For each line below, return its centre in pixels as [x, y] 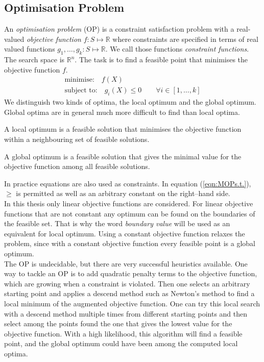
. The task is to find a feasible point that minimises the [161, 59]
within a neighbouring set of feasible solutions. [77, 139]
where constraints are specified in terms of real [185, 39]
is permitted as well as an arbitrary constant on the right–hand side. [123, 193]
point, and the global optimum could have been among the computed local [121, 343]
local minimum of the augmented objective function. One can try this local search [132, 303]
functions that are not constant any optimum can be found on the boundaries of [130, 213]
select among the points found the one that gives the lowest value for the [118, 323]
